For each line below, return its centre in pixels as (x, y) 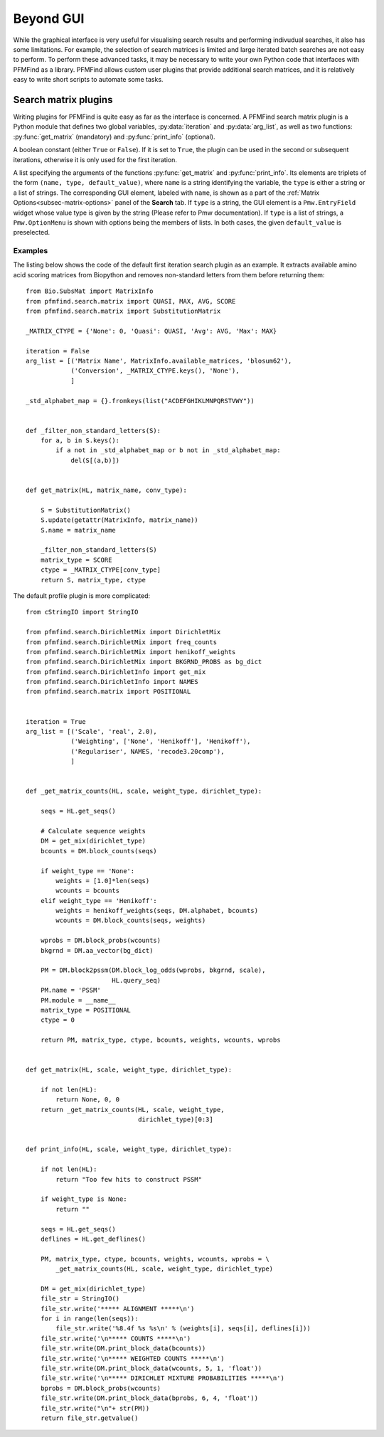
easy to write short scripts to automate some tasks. (88, 80)
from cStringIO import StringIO (82, 612)
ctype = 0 (57, 1020)
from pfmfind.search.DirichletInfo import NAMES (112, 682)
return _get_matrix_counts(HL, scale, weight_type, (132, 1110)
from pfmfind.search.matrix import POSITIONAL (108, 692)
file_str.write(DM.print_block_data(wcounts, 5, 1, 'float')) (151, 1368)
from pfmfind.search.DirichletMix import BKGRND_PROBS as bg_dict (144, 662)
